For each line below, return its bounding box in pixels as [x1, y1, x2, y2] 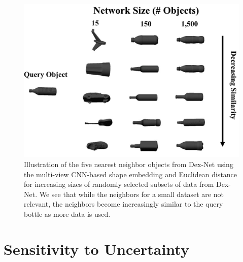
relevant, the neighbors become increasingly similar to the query [24, 199, 223, 209]
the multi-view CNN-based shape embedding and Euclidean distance [24, 169, 237, 179]
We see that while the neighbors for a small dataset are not [39, 188, 224, 199]
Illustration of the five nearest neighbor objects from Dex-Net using [24, 159, 233, 170]
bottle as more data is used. [24, 209, 111, 219]
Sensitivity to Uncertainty [4, 238, 189, 259]
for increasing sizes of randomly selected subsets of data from [24, 179, 214, 189]
